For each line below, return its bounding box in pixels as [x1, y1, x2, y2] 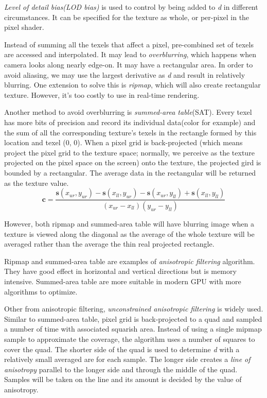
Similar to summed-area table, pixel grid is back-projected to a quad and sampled [4, 313, 262, 324]
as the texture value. [4, 177, 69, 188]
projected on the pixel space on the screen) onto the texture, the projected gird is [4, 157, 261, 168]
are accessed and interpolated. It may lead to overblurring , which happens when [4, 49, 256, 60]
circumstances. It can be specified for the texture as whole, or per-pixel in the [4, 11, 250, 22]
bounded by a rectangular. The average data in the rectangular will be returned [4, 167, 256, 178]
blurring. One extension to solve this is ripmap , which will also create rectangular [4, 79, 261, 90]
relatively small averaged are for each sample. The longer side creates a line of [4, 354, 251, 365]
